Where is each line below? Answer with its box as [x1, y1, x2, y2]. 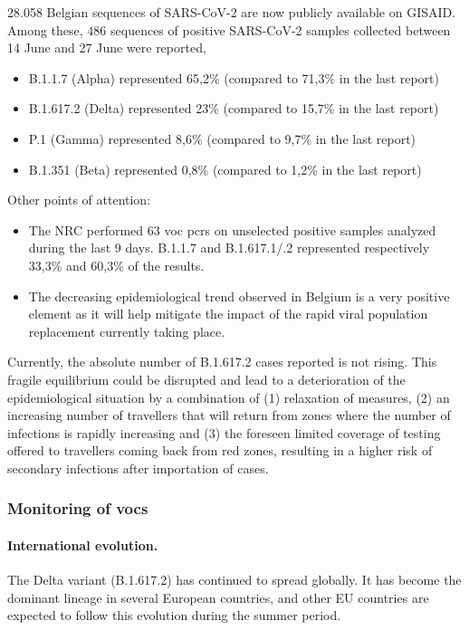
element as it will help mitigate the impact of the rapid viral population [28, 304, 428, 323]
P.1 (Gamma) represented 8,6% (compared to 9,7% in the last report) [28, 129, 416, 148]
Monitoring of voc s [7, 497, 148, 520]
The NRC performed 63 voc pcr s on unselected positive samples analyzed [28, 220, 436, 239]
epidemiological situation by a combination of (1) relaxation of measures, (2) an [7, 387, 450, 406]
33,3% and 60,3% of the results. [28, 255, 205, 274]
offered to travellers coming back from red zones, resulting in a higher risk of [7, 441, 433, 460]
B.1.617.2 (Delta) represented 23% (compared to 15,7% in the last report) [28, 99, 439, 118]
